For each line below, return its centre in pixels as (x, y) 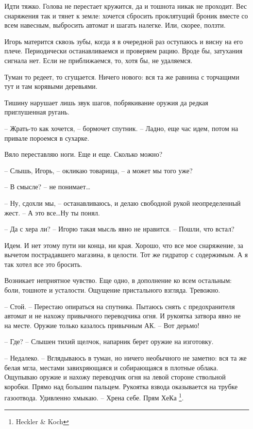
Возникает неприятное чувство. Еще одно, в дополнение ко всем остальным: (118, 280)
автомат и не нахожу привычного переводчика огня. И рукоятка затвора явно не (123, 316)
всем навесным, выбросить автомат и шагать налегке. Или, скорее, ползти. (115, 25)
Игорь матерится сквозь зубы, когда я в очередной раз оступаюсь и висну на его (124, 41)
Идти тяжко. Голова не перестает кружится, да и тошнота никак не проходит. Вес (126, 6)
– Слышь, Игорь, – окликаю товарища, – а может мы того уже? (99, 170)
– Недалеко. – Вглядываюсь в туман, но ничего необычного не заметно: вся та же (126, 358)
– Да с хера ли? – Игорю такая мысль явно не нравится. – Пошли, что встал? (119, 229)
